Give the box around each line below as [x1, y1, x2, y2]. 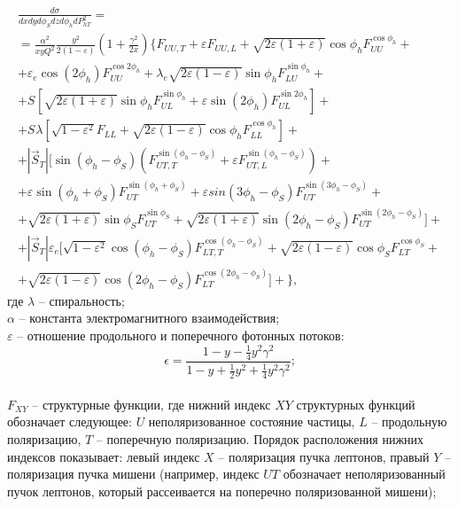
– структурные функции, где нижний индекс [32, 394, 271, 413]
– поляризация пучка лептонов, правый [218, 447, 430, 465]
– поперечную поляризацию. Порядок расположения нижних [96, 429, 424, 448]
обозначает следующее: [7, 412, 132, 431]
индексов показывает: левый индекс [7, 447, 200, 465]
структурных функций [296, 394, 415, 413]
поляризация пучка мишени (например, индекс [7, 464, 260, 483]
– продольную [371, 412, 447, 431]
